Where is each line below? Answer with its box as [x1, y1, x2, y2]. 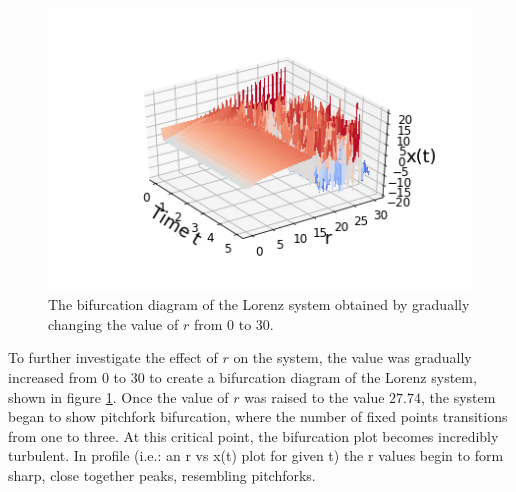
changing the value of [48, 313, 179, 334]
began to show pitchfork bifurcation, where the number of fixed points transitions [8, 406, 508, 427]
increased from [8, 367, 98, 388]
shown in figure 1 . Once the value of [8, 386, 229, 407]
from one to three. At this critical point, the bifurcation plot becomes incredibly [8, 425, 499, 446]
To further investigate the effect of [8, 347, 218, 368]
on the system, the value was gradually [233, 347, 472, 368]
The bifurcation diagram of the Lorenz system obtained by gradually [48, 294, 470, 315]
